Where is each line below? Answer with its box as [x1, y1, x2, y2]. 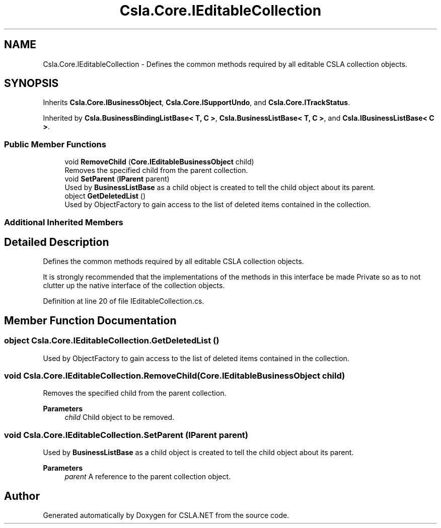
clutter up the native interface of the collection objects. [43, 281, 225, 290]
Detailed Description [4, 235, 109, 248]
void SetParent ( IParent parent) [64, 174, 170, 184]
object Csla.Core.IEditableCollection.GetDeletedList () [4, 335, 219, 346]
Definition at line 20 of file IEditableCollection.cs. [43, 297, 204, 306]
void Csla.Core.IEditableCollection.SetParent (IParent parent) [4, 429, 248, 440]
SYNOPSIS [4, 77, 59, 90]
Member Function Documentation [4, 314, 177, 327]
